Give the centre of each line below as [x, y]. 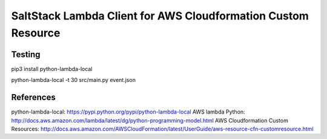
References [33, 97]
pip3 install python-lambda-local [52, 69]
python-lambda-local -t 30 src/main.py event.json [74, 80]
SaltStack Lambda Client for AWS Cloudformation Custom [160, 16]
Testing [26, 54]
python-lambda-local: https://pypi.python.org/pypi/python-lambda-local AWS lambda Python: [128, 112]
